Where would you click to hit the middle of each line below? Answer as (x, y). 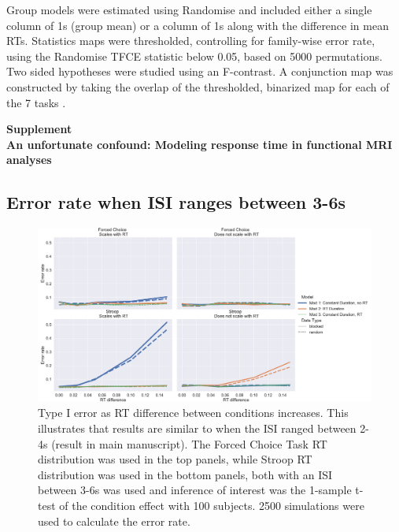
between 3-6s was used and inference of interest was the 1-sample (195, 490)
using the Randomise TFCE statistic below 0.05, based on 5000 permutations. (194, 56)
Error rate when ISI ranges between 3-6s (176, 202)
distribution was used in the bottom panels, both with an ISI (185, 474)
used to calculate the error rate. (114, 521)
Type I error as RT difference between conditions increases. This (193, 413)
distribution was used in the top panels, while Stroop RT (175, 459)
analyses (29, 160)
